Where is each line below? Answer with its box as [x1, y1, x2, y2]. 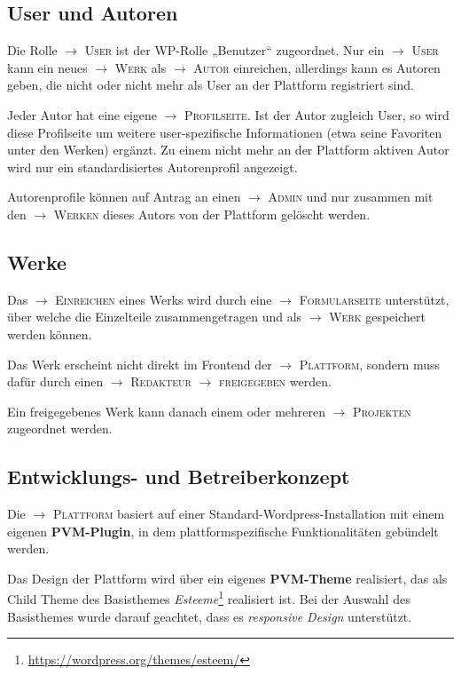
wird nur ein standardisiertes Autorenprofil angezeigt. [7, 157, 298, 176]
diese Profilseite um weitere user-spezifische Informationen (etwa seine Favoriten [7, 123, 442, 141]
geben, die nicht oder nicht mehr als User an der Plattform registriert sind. [7, 75, 414, 94]
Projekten [353, 401, 411, 420]
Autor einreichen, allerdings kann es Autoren [193, 58, 441, 76]
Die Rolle [7, 41, 58, 60]
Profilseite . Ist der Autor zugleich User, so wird [184, 105, 449, 123]
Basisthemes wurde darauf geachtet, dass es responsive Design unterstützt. [7, 607, 412, 625]
